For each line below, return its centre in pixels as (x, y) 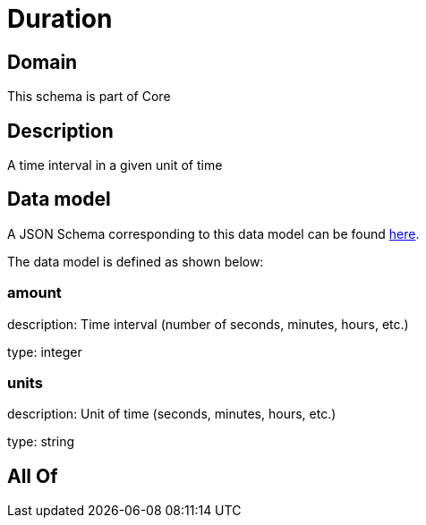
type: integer (45, 351)
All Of (33, 476)
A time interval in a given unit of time (115, 165)
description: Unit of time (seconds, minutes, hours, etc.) (172, 414)
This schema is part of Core (89, 97)
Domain (43, 62)
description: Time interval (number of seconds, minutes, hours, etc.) (208, 324)
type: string (41, 442)
